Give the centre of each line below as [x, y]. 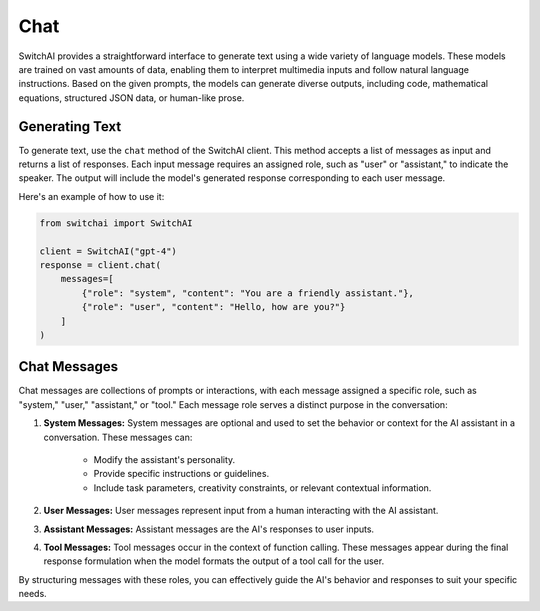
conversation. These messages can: [118, 437]
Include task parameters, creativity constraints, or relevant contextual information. [262, 487]
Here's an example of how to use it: [91, 196]
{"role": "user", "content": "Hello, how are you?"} [213, 307]
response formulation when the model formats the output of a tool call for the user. [214, 561]
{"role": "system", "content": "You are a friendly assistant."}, [248, 293]
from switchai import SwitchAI [116, 223]
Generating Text [70, 126]
